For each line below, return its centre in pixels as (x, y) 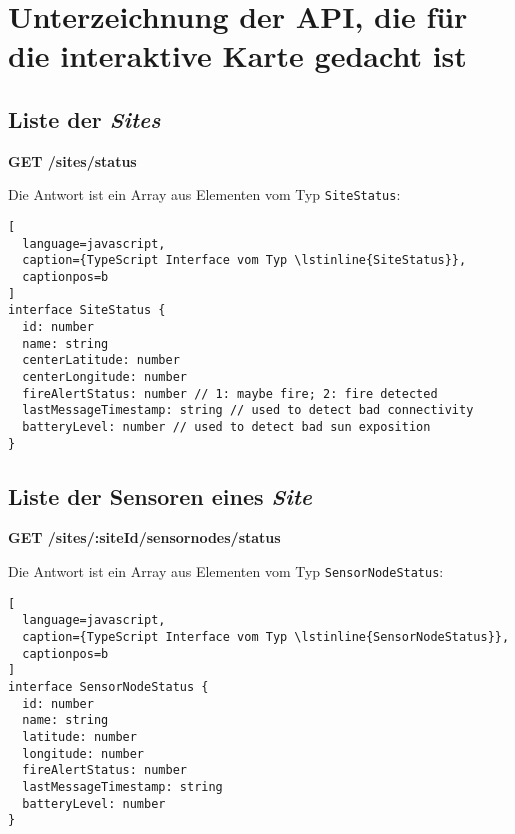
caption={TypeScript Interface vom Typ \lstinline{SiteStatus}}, (244, 260)
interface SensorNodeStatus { (108, 686)
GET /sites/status (72, 160)
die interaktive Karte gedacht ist (237, 55)
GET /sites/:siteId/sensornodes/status (144, 537)
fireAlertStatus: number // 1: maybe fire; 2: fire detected (230, 393)
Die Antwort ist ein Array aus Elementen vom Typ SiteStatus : (204, 194)
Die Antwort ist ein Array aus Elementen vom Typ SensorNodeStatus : (226, 571)
